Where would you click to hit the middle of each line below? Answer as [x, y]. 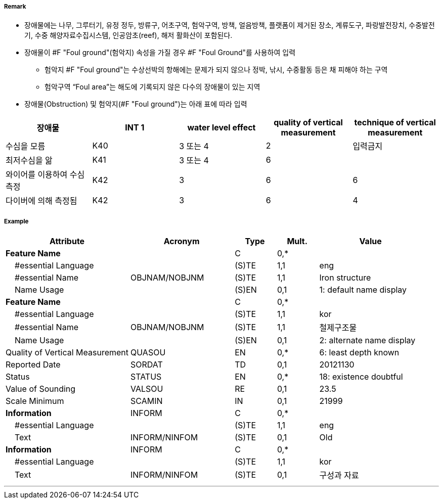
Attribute [67, 241]
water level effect [221, 128]
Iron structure [345, 278]
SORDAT [147, 365]
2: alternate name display [367, 340]
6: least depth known [359, 353]
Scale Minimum [35, 401]
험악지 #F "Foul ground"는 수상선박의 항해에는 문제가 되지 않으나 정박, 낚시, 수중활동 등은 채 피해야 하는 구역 [216, 70]
